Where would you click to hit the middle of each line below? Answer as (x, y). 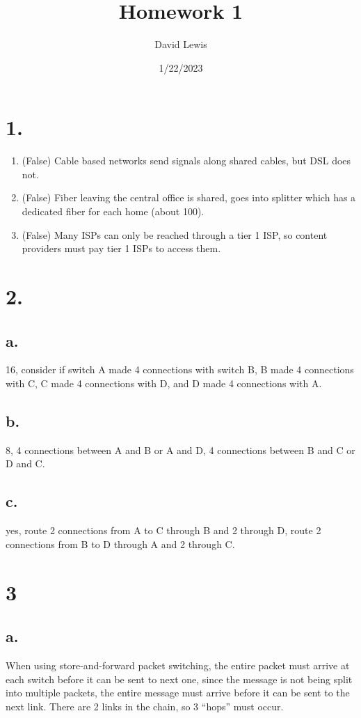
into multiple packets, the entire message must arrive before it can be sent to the (178, 693)
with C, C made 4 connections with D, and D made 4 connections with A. (164, 383)
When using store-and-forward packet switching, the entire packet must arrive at (178, 665)
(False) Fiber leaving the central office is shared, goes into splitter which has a (189, 197)
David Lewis (181, 44)
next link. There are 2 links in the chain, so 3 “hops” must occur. (145, 706)
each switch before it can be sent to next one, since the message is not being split (179, 679)
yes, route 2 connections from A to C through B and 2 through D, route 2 (163, 530)
